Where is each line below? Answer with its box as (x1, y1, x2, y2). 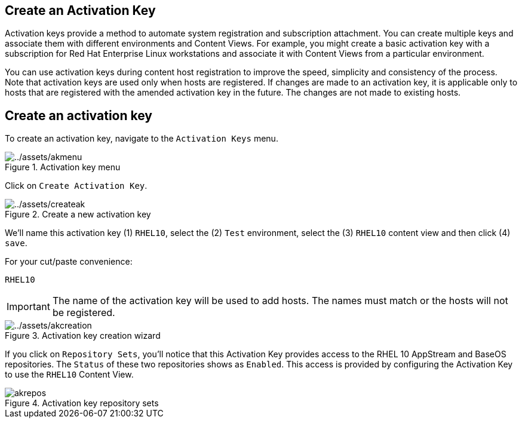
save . (5, 238, 27, 249)
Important (7, 301, 50, 313)
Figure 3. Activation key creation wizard (5, 330, 161, 341)
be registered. (52, 306, 115, 319)
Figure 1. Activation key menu (5, 162, 121, 173)
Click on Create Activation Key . (5, 180, 148, 191)
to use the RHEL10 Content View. (5, 369, 134, 380)
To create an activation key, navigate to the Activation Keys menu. (5, 133, 278, 144)
